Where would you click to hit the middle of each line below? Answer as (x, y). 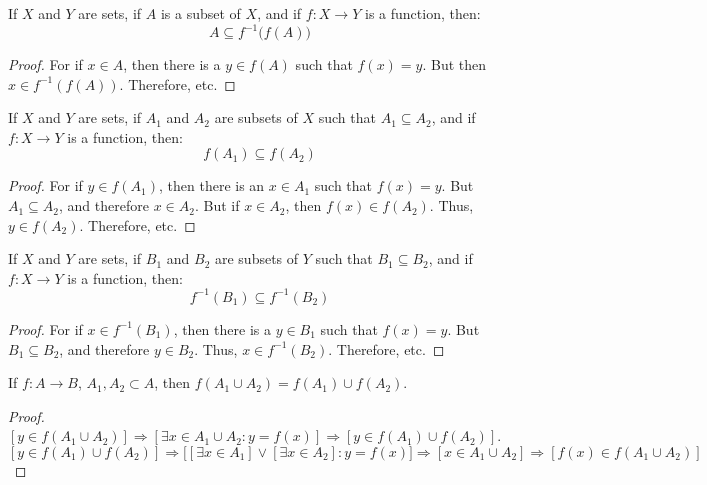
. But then (454, 64)
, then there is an (212, 185)
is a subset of (200, 13)
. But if (217, 205)
